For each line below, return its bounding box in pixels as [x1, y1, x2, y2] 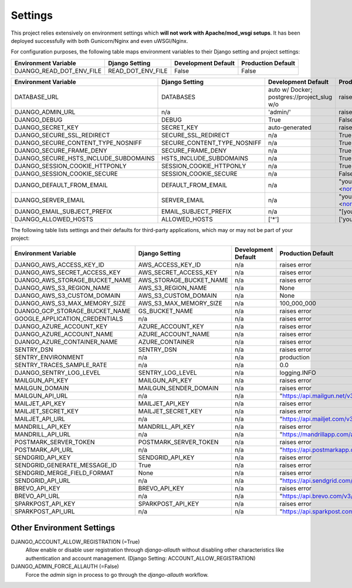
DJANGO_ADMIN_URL [14, 107, 76, 116]
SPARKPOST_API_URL [14, 507, 75, 515]
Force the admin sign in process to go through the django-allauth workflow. [25, 571, 209, 578]
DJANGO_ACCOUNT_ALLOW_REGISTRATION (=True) [11, 538, 140, 546]
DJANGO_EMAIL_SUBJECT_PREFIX [14, 207, 113, 216]
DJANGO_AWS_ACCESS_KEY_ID [14, 260, 105, 268]
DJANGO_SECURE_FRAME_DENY [14, 146, 108, 154]
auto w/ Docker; [268, 85, 313, 93]
